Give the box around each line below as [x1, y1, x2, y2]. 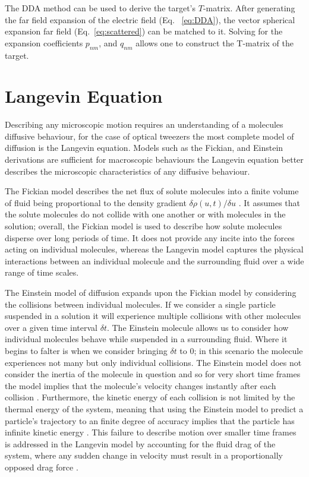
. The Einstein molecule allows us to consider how [106, 321, 289, 333]
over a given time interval [5, 321, 98, 333]
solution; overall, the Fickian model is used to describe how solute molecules [5, 220, 282, 232]
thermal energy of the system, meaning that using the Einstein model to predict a [5, 402, 304, 415]
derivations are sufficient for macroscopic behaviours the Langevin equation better [5, 153, 304, 166]
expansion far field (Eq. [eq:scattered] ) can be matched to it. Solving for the [5, 25, 283, 37]
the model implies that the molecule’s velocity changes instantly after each [5, 379, 276, 391]
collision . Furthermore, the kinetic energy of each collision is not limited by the [5, 391, 295, 403]
